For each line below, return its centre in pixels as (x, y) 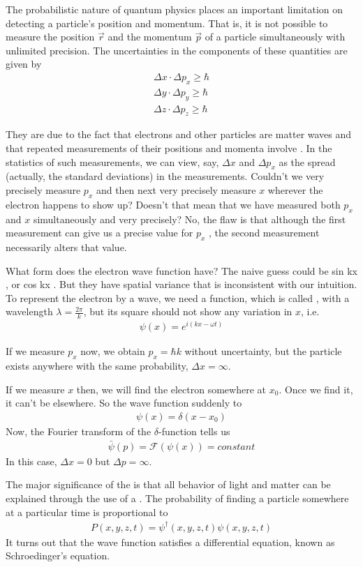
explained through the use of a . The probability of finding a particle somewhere (177, 498)
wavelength (29, 311)
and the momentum (150, 37)
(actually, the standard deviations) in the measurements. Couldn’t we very (165, 176)
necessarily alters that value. (66, 247)
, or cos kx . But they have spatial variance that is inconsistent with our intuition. (181, 284)
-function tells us (194, 431)
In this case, (31, 461)
